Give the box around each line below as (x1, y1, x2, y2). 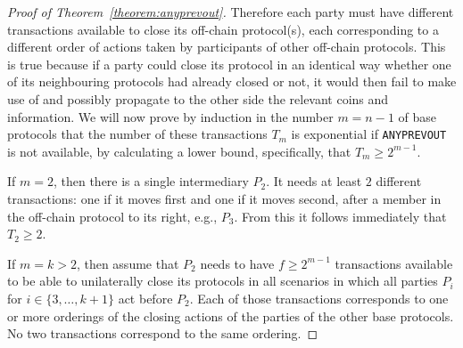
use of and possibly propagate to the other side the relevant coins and (7, 89, 389, 108)
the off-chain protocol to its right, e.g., (7, 206, 218, 225)
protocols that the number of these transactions (7, 125, 268, 143)
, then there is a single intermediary (53, 172, 249, 190)
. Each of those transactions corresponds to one (189, 288, 449, 307)
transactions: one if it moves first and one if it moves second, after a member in (7, 190, 442, 207)
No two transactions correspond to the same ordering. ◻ (7, 324, 318, 343)
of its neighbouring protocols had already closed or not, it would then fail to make (7, 72, 457, 91)
